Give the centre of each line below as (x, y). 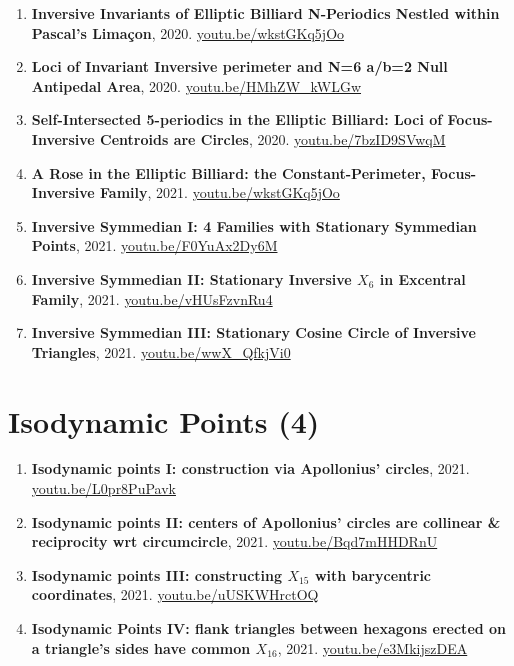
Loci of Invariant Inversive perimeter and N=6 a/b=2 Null (239, 66)
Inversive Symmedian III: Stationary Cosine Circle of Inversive (253, 332)
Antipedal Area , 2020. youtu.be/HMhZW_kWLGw (196, 85)
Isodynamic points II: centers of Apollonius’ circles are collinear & (266, 521)
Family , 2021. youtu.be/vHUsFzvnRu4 (152, 298)
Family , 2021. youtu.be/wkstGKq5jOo (220, 192)
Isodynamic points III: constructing (157, 574)
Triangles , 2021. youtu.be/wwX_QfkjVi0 (161, 351)
